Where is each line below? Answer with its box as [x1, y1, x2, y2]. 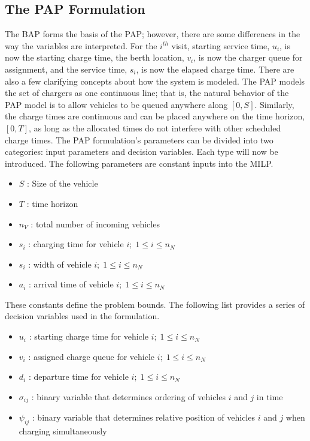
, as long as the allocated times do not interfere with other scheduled [29, 121, 281, 134]
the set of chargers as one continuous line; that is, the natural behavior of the [5, 86, 289, 99]
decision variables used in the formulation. [5, 310, 160, 322]
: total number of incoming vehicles [31, 217, 160, 230]
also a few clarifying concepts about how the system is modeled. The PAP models [5, 74, 305, 87]
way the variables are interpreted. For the [5, 39, 157, 52]
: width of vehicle [28, 257, 92, 270]
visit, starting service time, [171, 39, 270, 52]
